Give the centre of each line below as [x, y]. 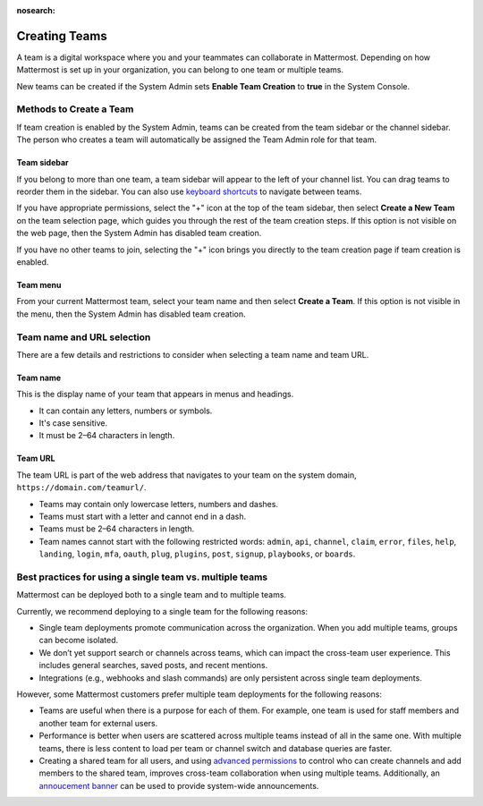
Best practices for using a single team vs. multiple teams [142, 577]
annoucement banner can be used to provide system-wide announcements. [179, 785]
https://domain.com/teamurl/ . [81, 488]
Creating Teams [62, 36]
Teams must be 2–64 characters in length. [117, 529]
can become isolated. [79, 641]
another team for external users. [98, 723]
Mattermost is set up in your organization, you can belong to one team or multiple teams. [180, 70]
